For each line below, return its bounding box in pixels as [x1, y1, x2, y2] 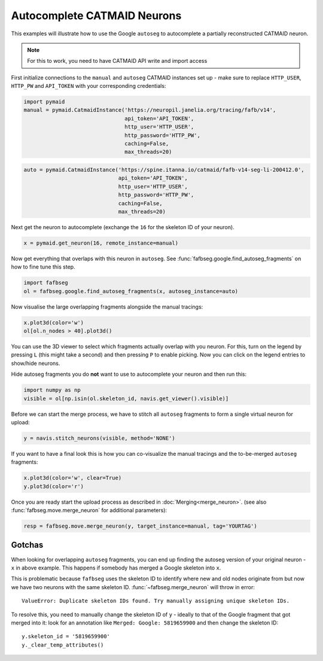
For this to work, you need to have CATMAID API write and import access [27, 57, 208, 65]
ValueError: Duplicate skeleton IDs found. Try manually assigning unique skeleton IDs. [22, 598, 290, 604]
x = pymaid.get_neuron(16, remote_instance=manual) [23, 239, 179, 246]
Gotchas [11, 540, 44, 550]
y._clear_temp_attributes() [22, 641, 104, 648]
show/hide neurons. [11, 360, 60, 367]
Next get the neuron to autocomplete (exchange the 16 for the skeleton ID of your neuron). [11, 223, 234, 230]
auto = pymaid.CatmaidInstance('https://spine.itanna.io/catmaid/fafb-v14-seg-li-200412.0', [23, 166, 304, 173]
